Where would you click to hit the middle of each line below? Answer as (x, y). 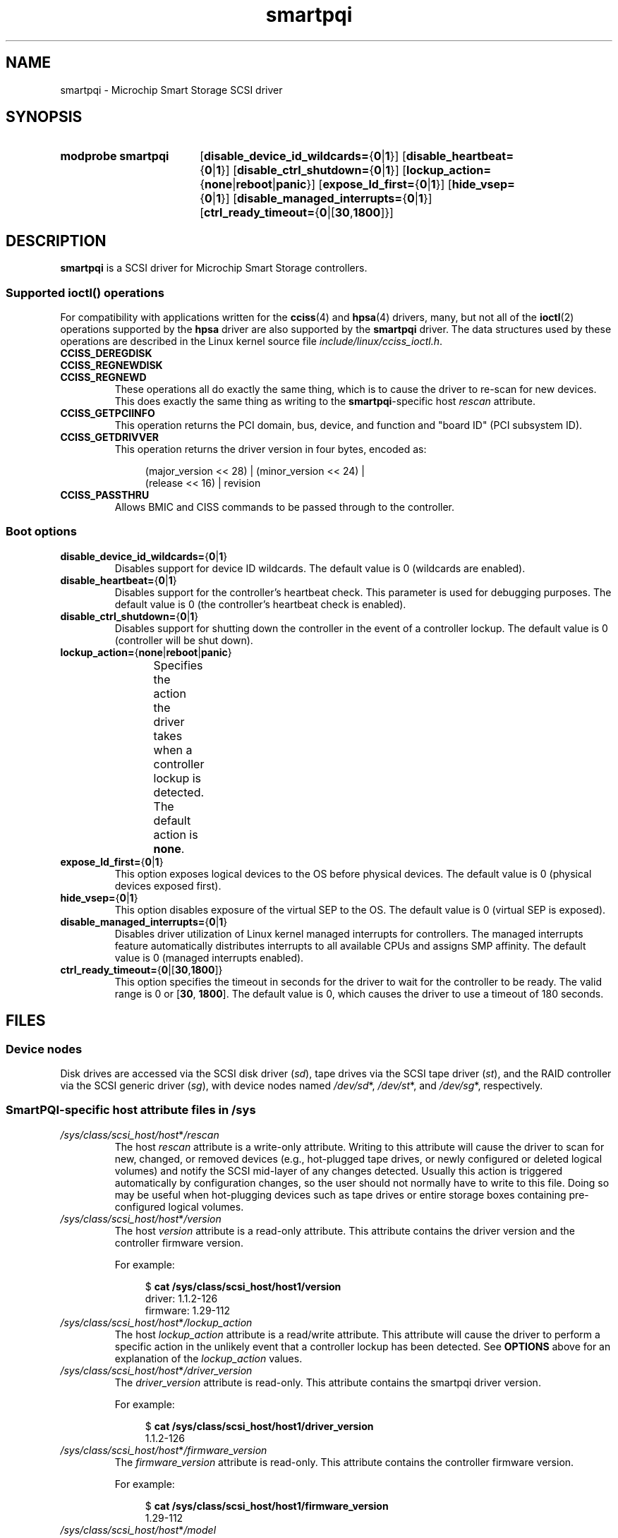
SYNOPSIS (44, 117)
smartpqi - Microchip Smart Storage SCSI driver (171, 90)
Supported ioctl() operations (85, 292)
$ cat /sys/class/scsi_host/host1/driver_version (259, 1426)
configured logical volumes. (179, 1206)
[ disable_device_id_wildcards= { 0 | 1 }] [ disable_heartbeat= (357, 156)
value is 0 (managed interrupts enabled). (209, 957)
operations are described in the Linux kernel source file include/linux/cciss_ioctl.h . (252, 341)
